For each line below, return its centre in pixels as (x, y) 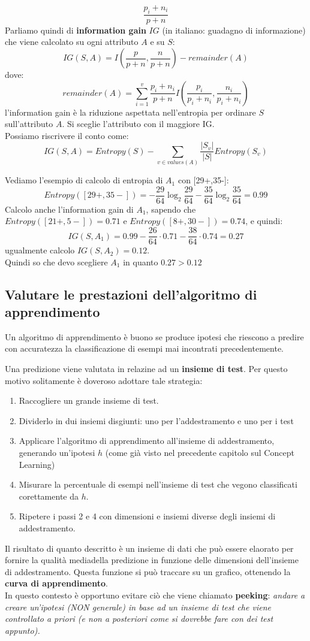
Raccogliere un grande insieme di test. (89, 400)
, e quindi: (264, 221)
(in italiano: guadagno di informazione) (234, 30)
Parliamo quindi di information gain (76, 30)
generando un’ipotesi (57, 453)
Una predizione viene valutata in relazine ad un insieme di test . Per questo (146, 369)
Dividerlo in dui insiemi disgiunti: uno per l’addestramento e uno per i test (156, 420)
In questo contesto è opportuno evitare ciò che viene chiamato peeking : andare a (155, 595)
